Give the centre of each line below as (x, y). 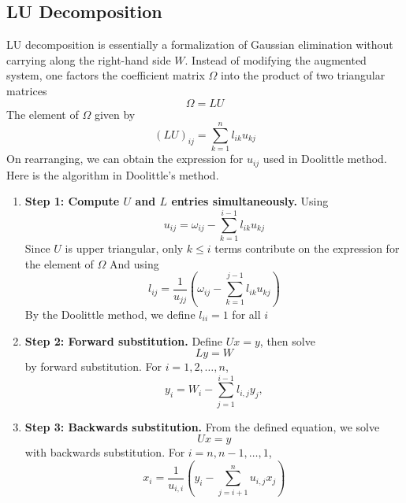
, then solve (287, 340)
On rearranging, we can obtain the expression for (125, 159)
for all (246, 314)
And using (134, 263)
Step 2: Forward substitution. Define (124, 340)
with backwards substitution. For (105, 452)
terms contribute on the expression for (307, 248)
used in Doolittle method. (325, 159)
